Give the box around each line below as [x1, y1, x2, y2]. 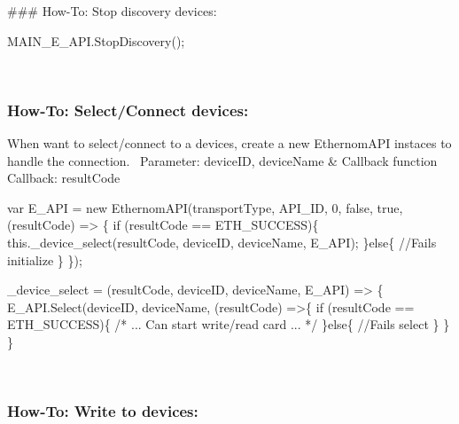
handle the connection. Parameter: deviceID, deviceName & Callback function [7, 151, 438, 169]
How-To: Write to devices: [7, 400, 198, 422]
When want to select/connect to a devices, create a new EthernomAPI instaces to [7, 134, 452, 152]
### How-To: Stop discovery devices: [7, 2, 217, 20]
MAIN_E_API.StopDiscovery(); [7, 31, 185, 50]
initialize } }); [7, 250, 82, 269]
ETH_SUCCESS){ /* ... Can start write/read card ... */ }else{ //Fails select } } [7, 315, 450, 334]
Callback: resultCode [7, 169, 121, 187]
